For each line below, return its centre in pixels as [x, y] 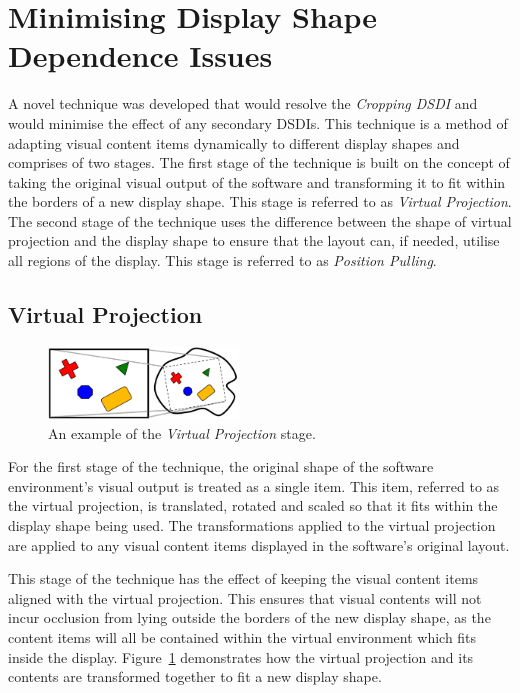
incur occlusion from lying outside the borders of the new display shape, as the [249, 617]
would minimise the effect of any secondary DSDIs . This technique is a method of [258, 122]
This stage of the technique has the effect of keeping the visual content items [243, 578]
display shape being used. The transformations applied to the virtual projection [252, 524]
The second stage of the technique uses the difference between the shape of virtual [260, 220]
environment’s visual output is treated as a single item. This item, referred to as [254, 485]
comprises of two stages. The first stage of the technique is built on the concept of [259, 162]
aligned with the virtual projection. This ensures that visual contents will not [245, 597]
